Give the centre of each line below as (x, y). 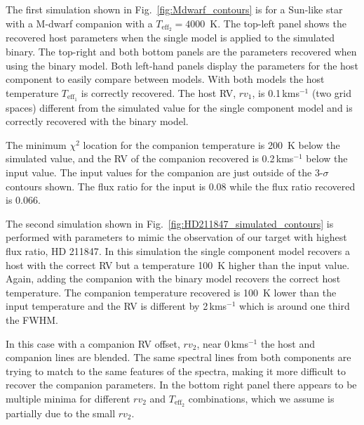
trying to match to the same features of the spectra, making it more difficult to (176, 371)
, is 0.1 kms (276, 92)
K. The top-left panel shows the (278, 23)
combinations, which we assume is (261, 398)
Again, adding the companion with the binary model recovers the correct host (173, 279)
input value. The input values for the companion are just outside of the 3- (164, 172)
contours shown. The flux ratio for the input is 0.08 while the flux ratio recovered (181, 186)
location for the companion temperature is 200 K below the (211, 144)
